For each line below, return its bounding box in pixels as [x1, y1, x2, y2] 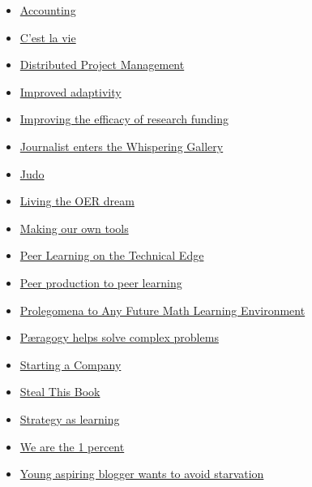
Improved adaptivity [19, 83, 122, 100]
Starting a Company [19, 356, 122, 373]
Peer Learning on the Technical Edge [19, 247, 204, 264]
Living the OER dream [19, 192, 135, 209]
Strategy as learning [19, 410, 120, 427]
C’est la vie [19, 28, 76, 45]
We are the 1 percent [19, 437, 125, 455]
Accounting [19, 2, 76, 18]
